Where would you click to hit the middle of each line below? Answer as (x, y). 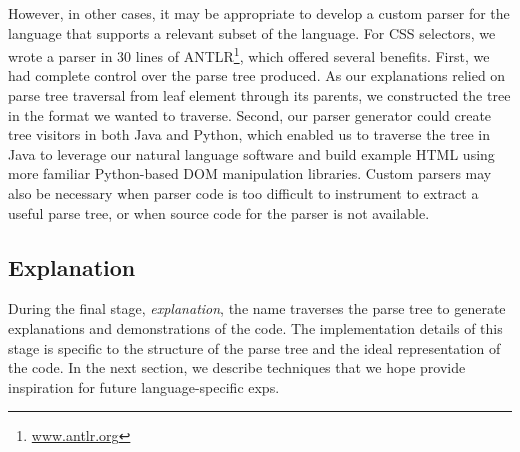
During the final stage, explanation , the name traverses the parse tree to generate (257, 308)
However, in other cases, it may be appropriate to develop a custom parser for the (259, 13)
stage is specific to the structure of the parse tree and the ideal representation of (254, 347)
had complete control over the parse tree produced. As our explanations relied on (257, 75)
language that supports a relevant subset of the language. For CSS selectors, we (252, 32)
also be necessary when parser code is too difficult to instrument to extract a (243, 193)
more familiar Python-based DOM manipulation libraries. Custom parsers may (250, 173)
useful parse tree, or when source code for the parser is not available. (219, 212)
